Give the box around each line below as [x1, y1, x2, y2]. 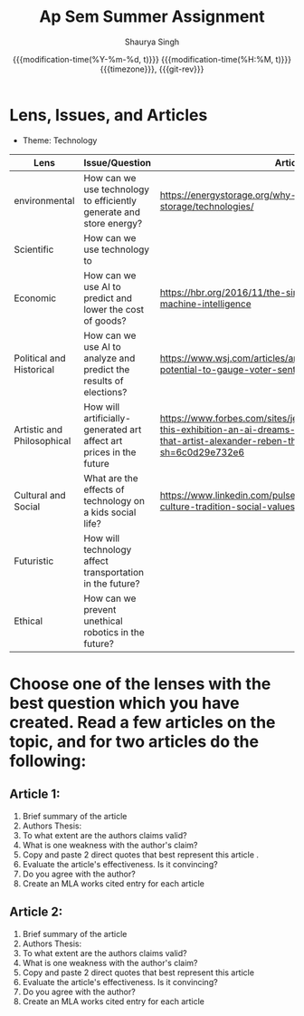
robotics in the [83, 625, 145, 638]
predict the [83, 363, 130, 375]
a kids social [83, 506, 137, 518]
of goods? [83, 314, 127, 327]
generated [83, 423, 128, 436]
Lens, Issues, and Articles [9, 104, 208, 125]
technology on [83, 494, 145, 507]
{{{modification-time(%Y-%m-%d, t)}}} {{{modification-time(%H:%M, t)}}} [12, 53, 292, 64]
